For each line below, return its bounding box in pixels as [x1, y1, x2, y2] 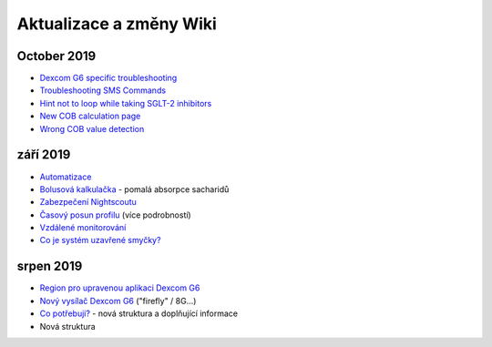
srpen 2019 [16, 259, 83, 274]
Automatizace [39, 171, 92, 182]
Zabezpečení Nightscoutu [39, 197, 137, 208]
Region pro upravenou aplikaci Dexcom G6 [39, 282, 200, 293]
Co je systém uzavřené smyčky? [39, 235, 161, 246]
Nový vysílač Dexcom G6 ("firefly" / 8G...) [39, 295, 197, 306]
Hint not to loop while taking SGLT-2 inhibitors [39, 97, 212, 108]
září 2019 [16, 147, 71, 163]
